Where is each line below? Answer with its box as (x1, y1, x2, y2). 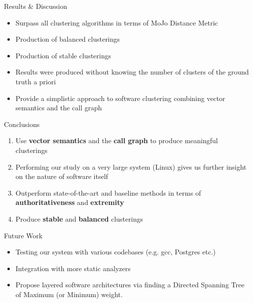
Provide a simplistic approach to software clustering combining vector (15, 93, 225, 103)
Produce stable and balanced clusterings (15, 213, 143, 224)
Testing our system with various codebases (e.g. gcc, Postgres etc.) (15, 247, 216, 257)
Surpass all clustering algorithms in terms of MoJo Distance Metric (15, 17, 218, 27)
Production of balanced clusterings (15, 34, 120, 44)
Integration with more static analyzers (15, 263, 131, 273)
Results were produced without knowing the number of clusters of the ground (15, 67, 249, 77)
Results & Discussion (4, 1, 67, 11)
